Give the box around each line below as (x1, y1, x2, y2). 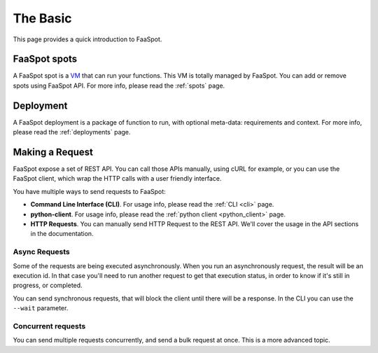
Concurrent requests (13, 321, 86, 331)
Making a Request (13, 146, 94, 158)
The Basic (13, 11, 72, 26)
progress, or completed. (13, 281, 83, 290)
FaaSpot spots (13, 53, 78, 65)
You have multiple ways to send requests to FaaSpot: (13, 187, 166, 195)
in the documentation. (30, 230, 94, 238)
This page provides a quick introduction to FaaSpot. (13, 35, 162, 43)
